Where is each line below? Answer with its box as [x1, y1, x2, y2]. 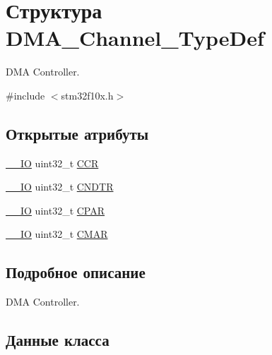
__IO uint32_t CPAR [6, 203, 105, 217]
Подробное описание [6, 261, 146, 283]
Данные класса [6, 329, 110, 351]
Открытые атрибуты [6, 122, 149, 144]
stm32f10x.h [61, 88, 114, 102]
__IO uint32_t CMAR [6, 227, 108, 241]
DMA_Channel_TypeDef [6, 23, 264, 52]
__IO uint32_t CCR [6, 155, 99, 170]
